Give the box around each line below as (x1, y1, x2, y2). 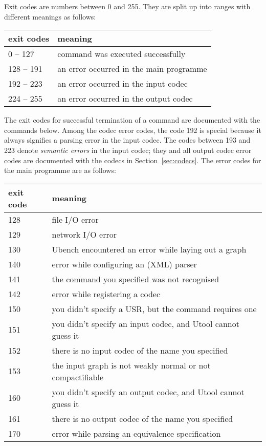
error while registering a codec (52, 287, 161, 300)
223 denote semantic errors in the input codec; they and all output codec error (4, 144, 252, 155)
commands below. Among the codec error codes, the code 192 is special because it (4, 124, 261, 135)
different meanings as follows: (4, 11, 96, 22)
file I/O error (52, 213, 99, 225)
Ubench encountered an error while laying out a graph (52, 243, 247, 255)
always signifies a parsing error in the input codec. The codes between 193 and (4, 134, 251, 145)
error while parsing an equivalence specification (52, 427, 221, 439)
